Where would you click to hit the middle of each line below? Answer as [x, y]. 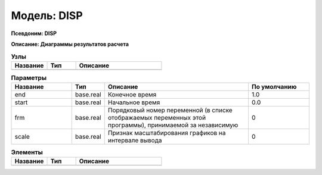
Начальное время [134, 102]
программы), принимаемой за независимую [173, 125]
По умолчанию [274, 87]
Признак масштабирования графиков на [167, 133]
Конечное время [132, 95]
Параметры [29, 77]
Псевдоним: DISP [34, 33]
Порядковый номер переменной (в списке [170, 110]
